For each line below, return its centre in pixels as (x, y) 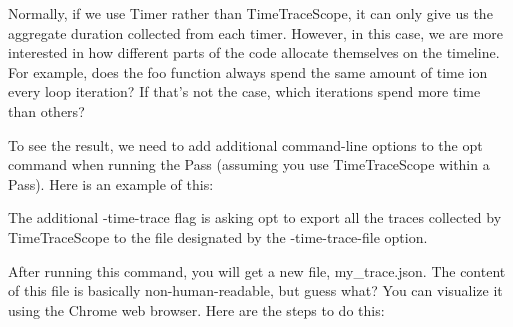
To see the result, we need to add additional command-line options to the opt (245, 144)
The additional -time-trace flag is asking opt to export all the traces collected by (255, 217)
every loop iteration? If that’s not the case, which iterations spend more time (244, 91)
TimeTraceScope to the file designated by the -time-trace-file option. (218, 236)
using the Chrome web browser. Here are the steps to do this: (196, 309)
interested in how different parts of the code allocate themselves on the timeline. (254, 52)
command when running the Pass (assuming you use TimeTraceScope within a (249, 164)
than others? (46, 110)
